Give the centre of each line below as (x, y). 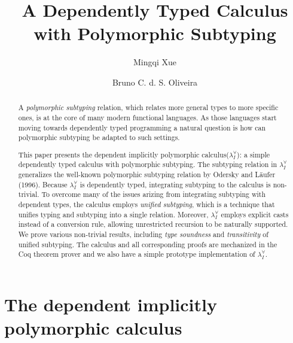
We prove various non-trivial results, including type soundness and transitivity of (143, 234)
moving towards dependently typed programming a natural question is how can (142, 127)
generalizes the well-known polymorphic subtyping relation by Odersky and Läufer (147, 174)
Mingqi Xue (155, 62)
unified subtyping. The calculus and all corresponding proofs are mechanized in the (148, 244)
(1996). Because (43, 184)
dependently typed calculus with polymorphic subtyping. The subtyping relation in (148, 164)
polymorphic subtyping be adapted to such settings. (99, 137)
